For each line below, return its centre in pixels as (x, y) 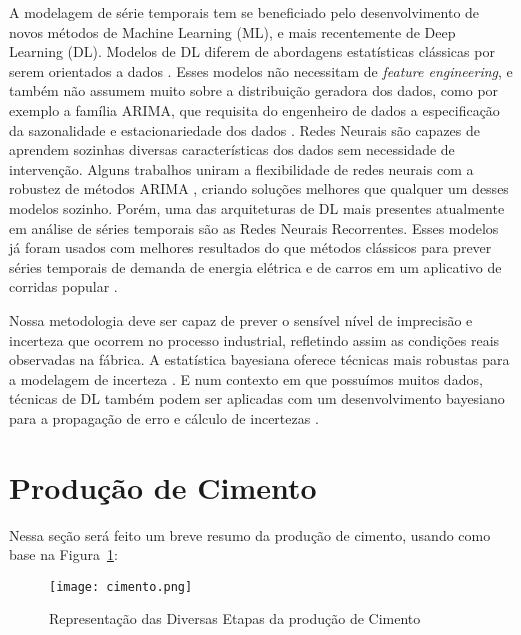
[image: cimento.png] (121, 586)
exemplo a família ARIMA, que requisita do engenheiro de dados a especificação (254, 109)
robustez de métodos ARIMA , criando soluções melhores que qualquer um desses (259, 188)
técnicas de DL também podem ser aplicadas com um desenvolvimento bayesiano (257, 398)
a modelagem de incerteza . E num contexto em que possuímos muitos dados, (246, 378)
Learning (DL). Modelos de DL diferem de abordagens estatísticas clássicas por (252, 51)
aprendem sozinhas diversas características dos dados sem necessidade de (232, 149)
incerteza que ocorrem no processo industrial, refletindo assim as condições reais (254, 339)
